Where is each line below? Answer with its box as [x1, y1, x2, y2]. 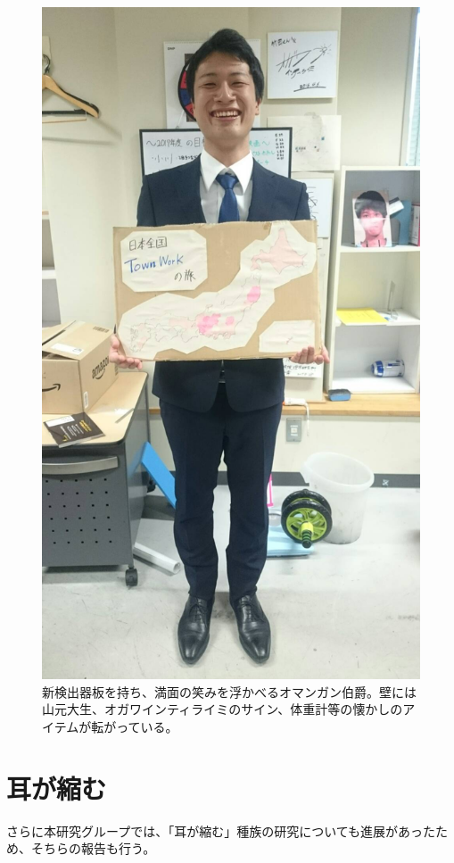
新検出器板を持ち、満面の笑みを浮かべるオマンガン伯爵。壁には [42, 682, 417, 701]
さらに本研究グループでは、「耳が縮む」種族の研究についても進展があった [6, 821, 436, 840]
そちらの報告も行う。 [30, 839, 156, 858]
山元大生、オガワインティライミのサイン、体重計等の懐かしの [42, 700, 403, 718]
